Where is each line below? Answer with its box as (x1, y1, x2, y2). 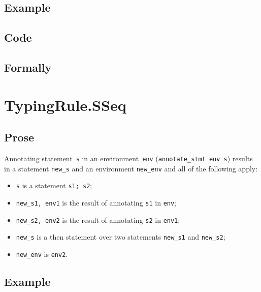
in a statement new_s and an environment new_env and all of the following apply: (4, 163, 258, 173)
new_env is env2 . (16, 248, 68, 259)
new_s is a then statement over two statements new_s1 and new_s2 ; (16, 231, 225, 242)
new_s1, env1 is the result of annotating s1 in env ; (16, 197, 177, 208)
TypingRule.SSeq (4, 94, 126, 115)
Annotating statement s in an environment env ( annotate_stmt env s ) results (4, 153, 253, 163)
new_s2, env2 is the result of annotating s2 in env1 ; (16, 214, 180, 225)
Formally (4, 59, 52, 75)
